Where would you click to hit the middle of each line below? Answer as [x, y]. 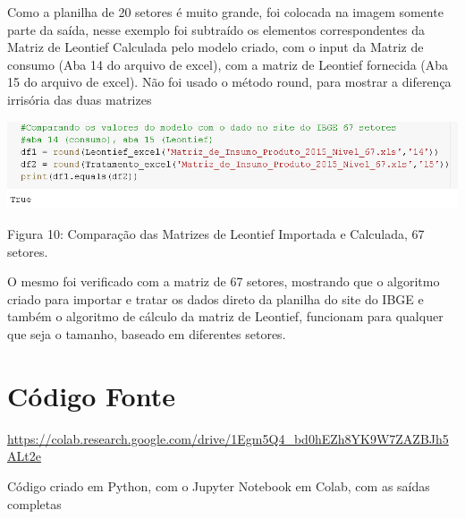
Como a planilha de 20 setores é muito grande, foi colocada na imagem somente [225, 12]
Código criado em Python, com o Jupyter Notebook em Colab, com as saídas [219, 485]
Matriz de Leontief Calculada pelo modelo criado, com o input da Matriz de [216, 47]
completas [34, 503]
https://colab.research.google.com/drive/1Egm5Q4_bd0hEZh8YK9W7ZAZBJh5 [228, 438]
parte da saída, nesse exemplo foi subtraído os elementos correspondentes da [216, 29]
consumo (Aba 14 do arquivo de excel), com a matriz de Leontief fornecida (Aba [228, 64]
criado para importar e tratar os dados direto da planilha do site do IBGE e [216, 298]
